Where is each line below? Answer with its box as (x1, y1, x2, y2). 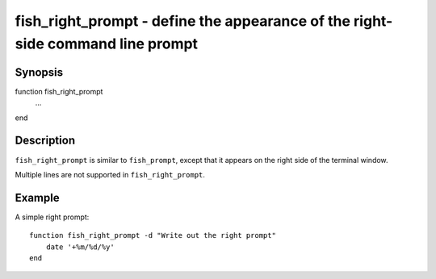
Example (15, 190, 60, 205)
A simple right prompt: (15, 212, 90, 222)
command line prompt (47, 35, 198, 52)
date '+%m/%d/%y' (45, 242, 115, 252)
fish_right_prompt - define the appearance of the (15, 12, 351, 30)
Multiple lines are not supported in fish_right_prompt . (15, 169, 206, 179)
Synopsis (15, 65, 64, 79)
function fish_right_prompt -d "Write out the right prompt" (29, 231, 276, 240)
